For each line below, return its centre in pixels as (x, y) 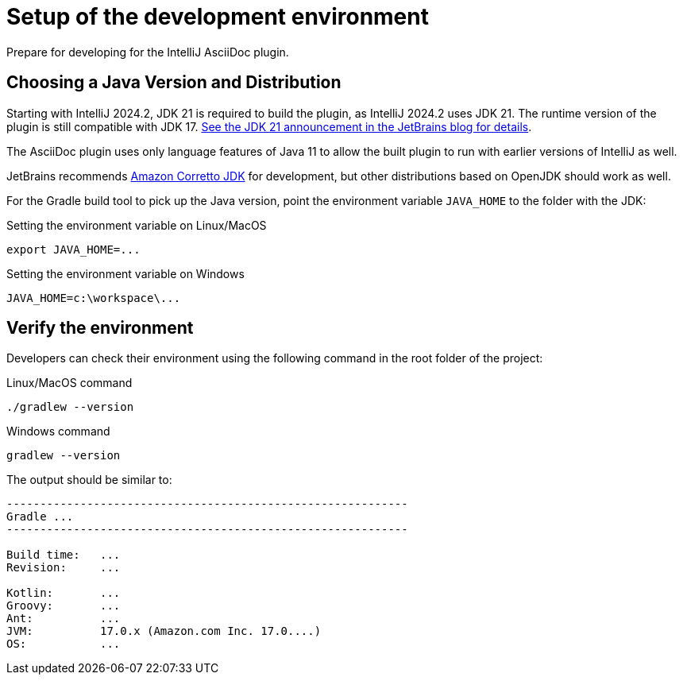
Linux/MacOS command (69, 383)
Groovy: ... (64, 606)
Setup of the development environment (218, 17)
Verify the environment (100, 328)
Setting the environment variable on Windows (125, 273)
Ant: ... (64, 619)
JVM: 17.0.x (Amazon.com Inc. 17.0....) (164, 631)
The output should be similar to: (89, 480)
